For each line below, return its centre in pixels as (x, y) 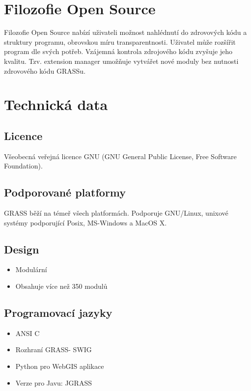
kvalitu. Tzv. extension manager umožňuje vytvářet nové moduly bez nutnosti (121, 61)
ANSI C (28, 333)
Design (22, 249)
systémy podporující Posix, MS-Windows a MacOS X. (85, 222)
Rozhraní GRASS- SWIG (54, 349)
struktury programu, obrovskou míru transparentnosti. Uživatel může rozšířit (120, 42)
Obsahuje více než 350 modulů (61, 286)
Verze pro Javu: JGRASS (54, 382)
